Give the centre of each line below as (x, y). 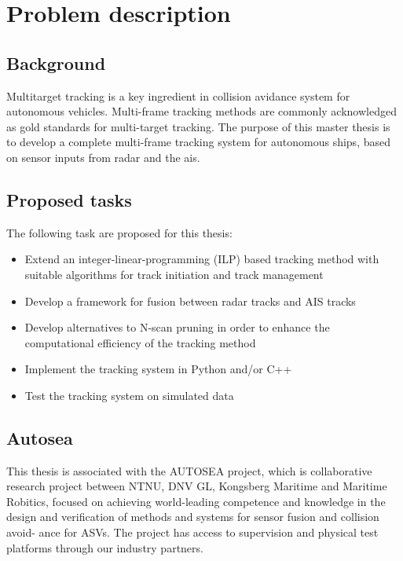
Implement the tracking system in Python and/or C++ (158, 369)
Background (56, 62)
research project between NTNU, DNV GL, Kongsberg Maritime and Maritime (197, 486)
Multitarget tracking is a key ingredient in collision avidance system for (178, 95)
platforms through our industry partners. (105, 547)
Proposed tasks (69, 199)
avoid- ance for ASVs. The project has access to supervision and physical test (192, 532)
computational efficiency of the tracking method (140, 342)
